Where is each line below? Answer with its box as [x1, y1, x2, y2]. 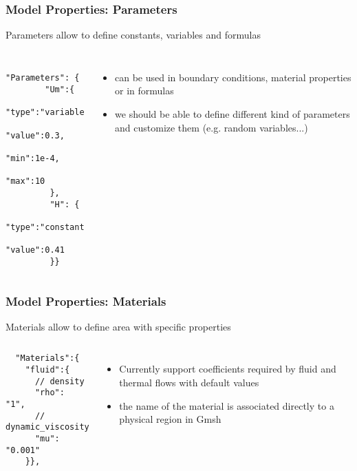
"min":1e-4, [6, 154, 60, 164]
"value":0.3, [6, 130, 65, 140]
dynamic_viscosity [6, 422, 89, 432]
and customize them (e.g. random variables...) [115, 120, 308, 134]
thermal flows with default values [119, 375, 259, 390]
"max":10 [6, 176, 45, 187]
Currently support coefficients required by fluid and [119, 362, 336, 376]
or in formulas [115, 83, 174, 98]
